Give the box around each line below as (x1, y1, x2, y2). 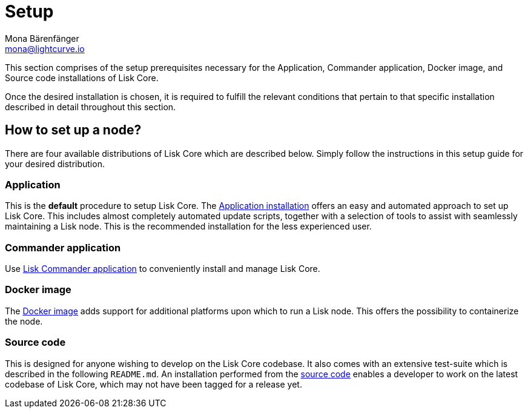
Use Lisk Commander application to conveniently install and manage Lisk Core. (5, 263, 320, 274)
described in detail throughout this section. (5, 101, 176, 112)
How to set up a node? (5, 122, 142, 138)
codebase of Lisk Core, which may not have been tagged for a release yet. (5, 378, 302, 389)
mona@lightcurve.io (5, 43, 85, 54)
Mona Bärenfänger (5, 33, 79, 44)
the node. (5, 316, 43, 326)
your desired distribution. (5, 158, 105, 169)
